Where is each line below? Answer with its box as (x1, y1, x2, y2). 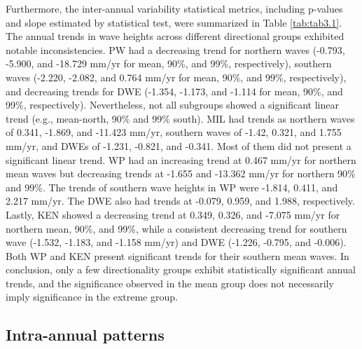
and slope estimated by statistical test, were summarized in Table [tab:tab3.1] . (6, 15, 342, 29)
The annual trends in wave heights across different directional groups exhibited (6, 29, 344, 43)
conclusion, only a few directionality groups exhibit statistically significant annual (6, 262, 356, 277)
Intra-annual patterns (6, 324, 165, 345)
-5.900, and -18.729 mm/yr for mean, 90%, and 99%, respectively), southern (6, 56, 332, 71)
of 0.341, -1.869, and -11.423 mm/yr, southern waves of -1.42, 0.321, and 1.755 (6, 125, 342, 139)
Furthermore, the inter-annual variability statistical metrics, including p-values (6, 1, 343, 15)
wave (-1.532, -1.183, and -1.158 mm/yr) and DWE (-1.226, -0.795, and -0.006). (6, 235, 347, 249)
